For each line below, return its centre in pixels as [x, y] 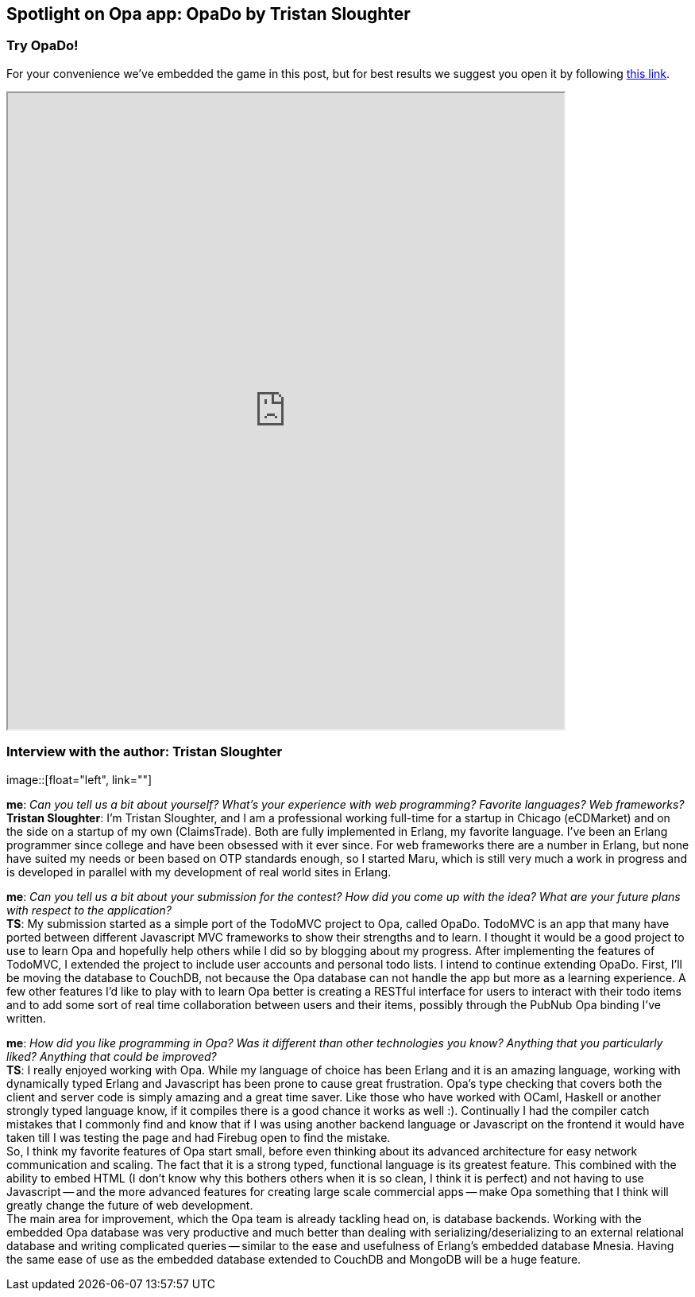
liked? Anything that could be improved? [112, 1056]
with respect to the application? [89, 910]
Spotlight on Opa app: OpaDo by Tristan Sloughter [208, 14]
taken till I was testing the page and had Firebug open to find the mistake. [199, 1137]
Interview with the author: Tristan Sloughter [145, 752]
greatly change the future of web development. [130, 1205]
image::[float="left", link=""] [79, 779]
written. [26, 1018]
